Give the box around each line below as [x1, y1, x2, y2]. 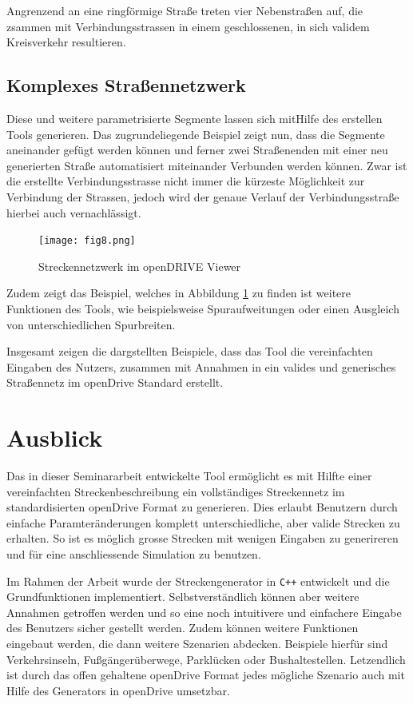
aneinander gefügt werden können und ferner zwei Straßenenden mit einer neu [6, 141, 388, 158]
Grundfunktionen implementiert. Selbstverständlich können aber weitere [6, 588, 359, 605]
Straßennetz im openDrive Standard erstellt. [6, 374, 224, 391]
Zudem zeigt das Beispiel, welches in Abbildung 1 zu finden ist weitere [6, 284, 351, 301]
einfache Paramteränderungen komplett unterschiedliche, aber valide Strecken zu [6, 514, 400, 531]
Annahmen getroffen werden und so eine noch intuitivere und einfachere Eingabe [6, 603, 402, 620]
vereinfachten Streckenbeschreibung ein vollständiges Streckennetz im [6, 483, 345, 499]
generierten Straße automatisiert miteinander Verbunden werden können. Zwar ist [6, 157, 407, 173]
